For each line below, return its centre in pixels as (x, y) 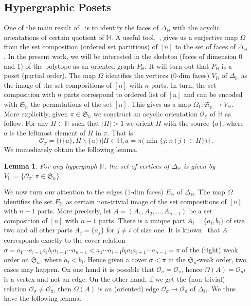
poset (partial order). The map (50, 75)
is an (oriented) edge (129, 288)
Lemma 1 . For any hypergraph (51, 165)
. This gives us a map (159, 104)
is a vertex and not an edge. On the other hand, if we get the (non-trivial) (115, 279)
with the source (187, 123)
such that (86, 123)
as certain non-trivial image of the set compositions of (146, 201)
